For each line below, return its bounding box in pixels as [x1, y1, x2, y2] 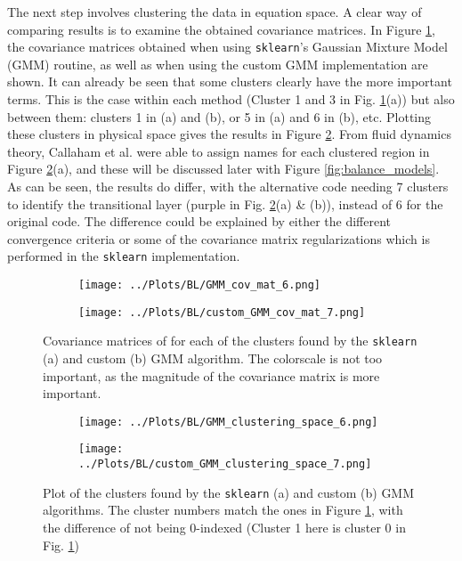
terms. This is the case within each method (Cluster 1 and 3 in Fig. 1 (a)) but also [7, 90, 455, 109]
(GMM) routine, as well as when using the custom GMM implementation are [7, 54, 428, 73]
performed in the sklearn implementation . [7, 247, 240, 265]
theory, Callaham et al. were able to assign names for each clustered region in [7, 142, 430, 160]
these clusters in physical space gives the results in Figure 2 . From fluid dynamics [7, 125, 451, 143]
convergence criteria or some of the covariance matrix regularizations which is [7, 229, 430, 248]
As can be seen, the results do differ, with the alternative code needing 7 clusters [7, 177, 449, 195]
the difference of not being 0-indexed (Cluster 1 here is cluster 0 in [43, 518, 406, 536]
